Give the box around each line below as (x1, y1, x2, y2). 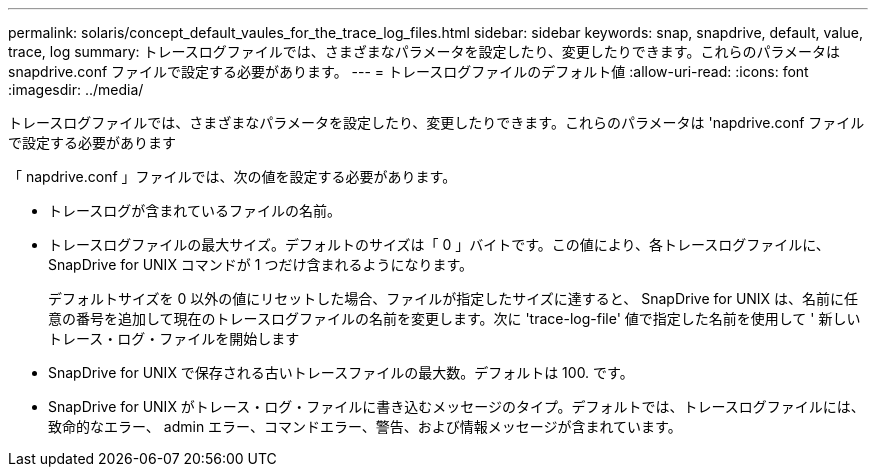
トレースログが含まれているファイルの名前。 (48, 202, 341, 219)
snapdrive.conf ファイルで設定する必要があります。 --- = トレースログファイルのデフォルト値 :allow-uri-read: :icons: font (8, 63, 809, 80)
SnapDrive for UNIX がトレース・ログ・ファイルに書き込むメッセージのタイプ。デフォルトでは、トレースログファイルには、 (48, 398, 865, 415)
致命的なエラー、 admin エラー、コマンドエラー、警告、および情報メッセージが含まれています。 (48, 418, 682, 435)
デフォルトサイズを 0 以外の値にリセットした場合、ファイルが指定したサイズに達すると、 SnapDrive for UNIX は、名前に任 (48, 290, 859, 307)
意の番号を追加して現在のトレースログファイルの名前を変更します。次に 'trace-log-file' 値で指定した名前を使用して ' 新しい (48, 310, 861, 327)
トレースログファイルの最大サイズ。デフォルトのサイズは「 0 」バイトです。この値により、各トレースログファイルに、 (48, 236, 830, 253)
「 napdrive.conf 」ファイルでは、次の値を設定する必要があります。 (8, 168, 457, 185)
